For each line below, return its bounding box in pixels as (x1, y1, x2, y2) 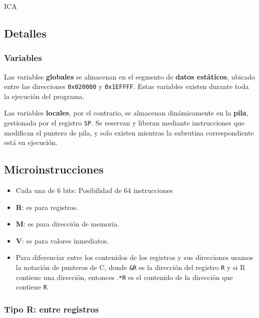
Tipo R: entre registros (4, 302, 99, 315)
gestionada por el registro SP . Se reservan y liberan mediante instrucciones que (4, 117, 244, 128)
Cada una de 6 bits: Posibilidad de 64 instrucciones (15, 185, 173, 195)
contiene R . (15, 281, 49, 292)
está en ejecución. (4, 137, 58, 147)
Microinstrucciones (4, 161, 104, 177)
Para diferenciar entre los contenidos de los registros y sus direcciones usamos (15, 252, 253, 262)
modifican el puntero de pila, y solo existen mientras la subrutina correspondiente (4, 127, 254, 137)
